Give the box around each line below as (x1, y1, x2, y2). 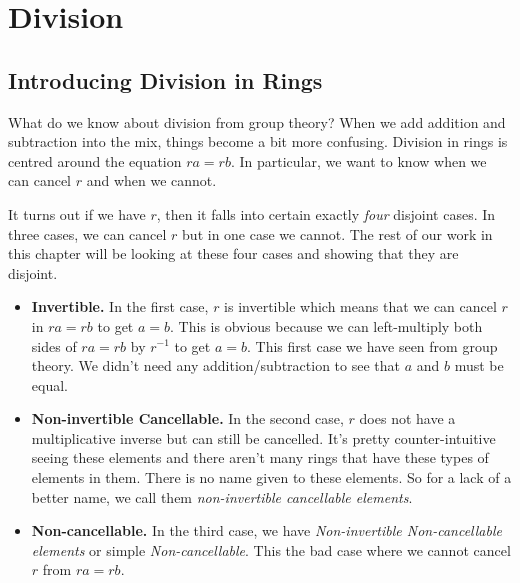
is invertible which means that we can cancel (224, 296, 497, 317)
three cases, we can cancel (8, 223, 167, 244)
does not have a (359, 408, 456, 429)
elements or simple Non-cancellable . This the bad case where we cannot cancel (31, 539, 511, 560)
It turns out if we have (8, 203, 146, 224)
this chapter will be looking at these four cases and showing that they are (8, 243, 459, 264)
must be (454, 355, 504, 376)
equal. (31, 374, 68, 395)
